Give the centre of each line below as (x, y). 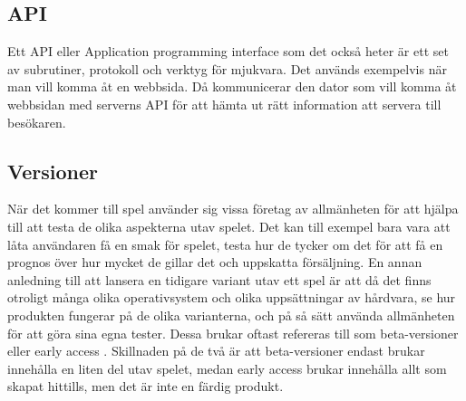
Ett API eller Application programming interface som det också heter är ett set (228, 51)
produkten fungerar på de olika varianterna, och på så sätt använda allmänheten (231, 315)
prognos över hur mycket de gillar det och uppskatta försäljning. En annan (215, 262)
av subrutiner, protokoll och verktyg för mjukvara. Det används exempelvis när (227, 68)
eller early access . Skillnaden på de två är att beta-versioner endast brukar (216, 351)
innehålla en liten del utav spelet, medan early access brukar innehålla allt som (227, 368)
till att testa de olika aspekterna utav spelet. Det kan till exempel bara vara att (229, 226)
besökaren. (37, 122)
